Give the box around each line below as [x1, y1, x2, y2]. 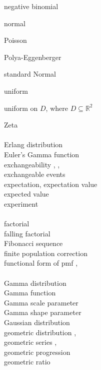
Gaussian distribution [4, 317, 70, 328]
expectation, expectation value [4, 178, 97, 189]
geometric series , [4, 337, 57, 347]
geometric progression [4, 346, 70, 357]
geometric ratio [4, 356, 50, 367]
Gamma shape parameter [4, 307, 81, 318]
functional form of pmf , [4, 258, 78, 268]
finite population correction [4, 248, 87, 258]
